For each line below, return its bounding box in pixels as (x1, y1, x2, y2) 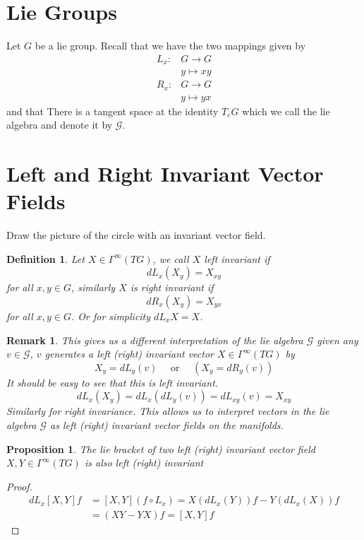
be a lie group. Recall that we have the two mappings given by (35, 38, 306, 53)
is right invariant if (130, 280, 214, 295)
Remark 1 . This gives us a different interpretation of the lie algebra (6, 332, 303, 347)
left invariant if (204, 251, 270, 266)
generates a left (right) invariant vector (44, 346, 214, 361)
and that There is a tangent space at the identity (6, 103, 219, 118)
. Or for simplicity (71, 309, 151, 324)
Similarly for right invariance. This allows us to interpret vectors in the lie (6, 404, 329, 418)
